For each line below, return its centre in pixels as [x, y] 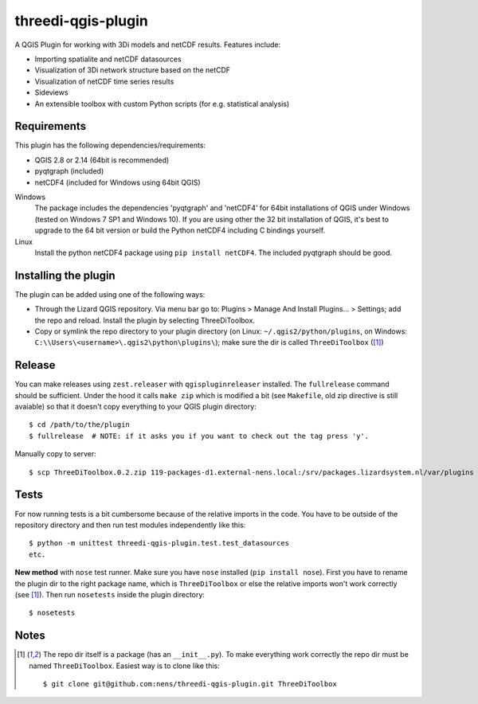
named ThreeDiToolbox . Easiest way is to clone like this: [124, 666]
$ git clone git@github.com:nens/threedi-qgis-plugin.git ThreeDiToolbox [190, 684]
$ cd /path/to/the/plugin [80, 425]
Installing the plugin [65, 275]
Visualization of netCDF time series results [104, 81]
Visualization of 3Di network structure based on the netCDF [133, 70]
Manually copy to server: [55, 454]
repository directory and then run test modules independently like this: [130, 525]
